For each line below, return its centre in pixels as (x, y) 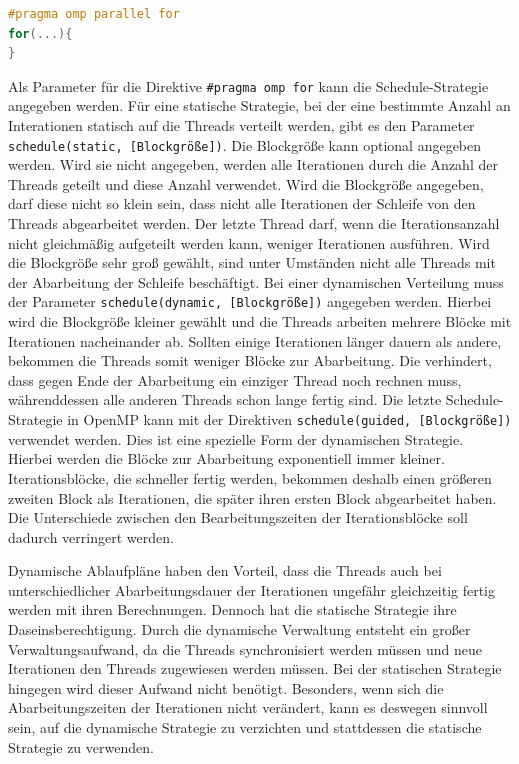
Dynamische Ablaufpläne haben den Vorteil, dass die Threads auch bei (225, 570)
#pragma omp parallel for (94, 14)
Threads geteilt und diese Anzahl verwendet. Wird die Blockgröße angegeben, (246, 183)
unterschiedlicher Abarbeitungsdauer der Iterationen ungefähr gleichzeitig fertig (252, 589)
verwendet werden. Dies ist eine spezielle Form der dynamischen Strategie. (236, 438)
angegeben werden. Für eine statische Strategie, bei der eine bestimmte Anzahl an (259, 105)
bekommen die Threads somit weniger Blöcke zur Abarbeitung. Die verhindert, (250, 360)
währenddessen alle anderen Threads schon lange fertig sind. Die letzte (225, 399)
